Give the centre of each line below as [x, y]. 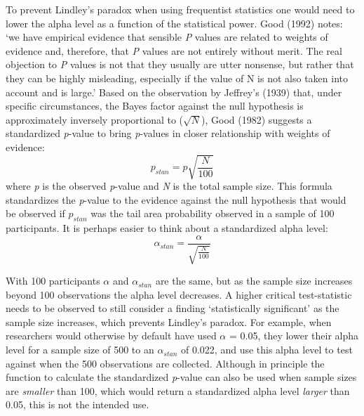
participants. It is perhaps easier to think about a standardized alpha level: [167, 228]
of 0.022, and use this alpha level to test [267, 350]
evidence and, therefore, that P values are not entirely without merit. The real [174, 50]
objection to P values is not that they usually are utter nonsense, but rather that [180, 64]
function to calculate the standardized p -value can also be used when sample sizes [181, 377]
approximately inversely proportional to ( [95, 119]
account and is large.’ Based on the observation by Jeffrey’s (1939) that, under [174, 92]
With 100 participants [53, 281]
